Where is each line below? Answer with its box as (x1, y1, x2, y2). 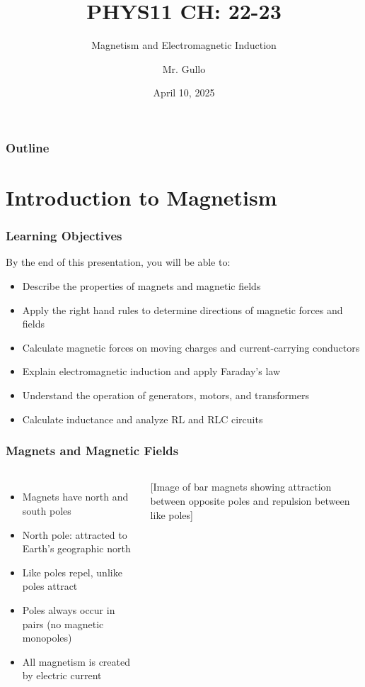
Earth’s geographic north (22, 541, 131, 556)
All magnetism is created (22, 654, 131, 669)
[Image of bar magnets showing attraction (150, 479, 332, 494)
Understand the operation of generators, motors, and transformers (22, 387, 309, 402)
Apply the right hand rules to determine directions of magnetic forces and (22, 302, 343, 317)
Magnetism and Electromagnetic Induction (91, 38, 277, 52)
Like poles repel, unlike (22, 564, 122, 579)
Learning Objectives (6, 227, 122, 245)
